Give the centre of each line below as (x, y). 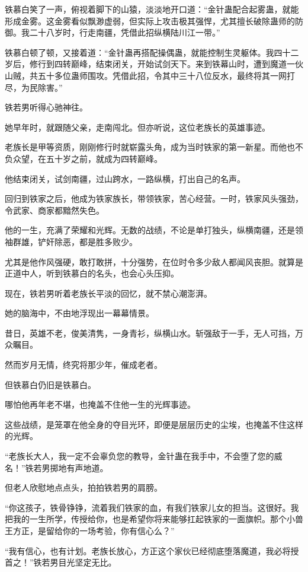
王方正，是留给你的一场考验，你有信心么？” (90, 530)
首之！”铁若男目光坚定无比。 (61, 562)
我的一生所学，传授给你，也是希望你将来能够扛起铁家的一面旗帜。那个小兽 (158, 519)
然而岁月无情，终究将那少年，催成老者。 (84, 365)
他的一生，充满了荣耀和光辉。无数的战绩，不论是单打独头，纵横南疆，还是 (150, 230)
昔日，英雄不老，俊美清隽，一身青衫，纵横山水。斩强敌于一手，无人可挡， (150, 333)
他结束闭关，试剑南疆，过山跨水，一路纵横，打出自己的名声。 (125, 178)
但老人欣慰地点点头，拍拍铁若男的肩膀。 (84, 487)
